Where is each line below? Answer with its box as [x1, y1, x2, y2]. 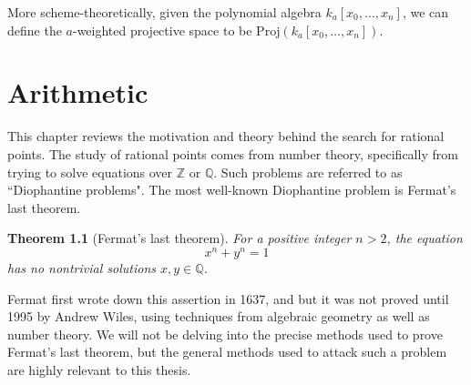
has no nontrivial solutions [7, 258, 156, 277]
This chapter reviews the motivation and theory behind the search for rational [7, 127, 445, 146]
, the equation [386, 228, 463, 248]
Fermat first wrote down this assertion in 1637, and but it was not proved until [7, 289, 449, 308]
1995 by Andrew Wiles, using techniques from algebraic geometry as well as [7, 307, 430, 326]
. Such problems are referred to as [213, 162, 403, 181]
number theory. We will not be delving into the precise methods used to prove [7, 324, 443, 343]
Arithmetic [7, 74, 148, 111]
